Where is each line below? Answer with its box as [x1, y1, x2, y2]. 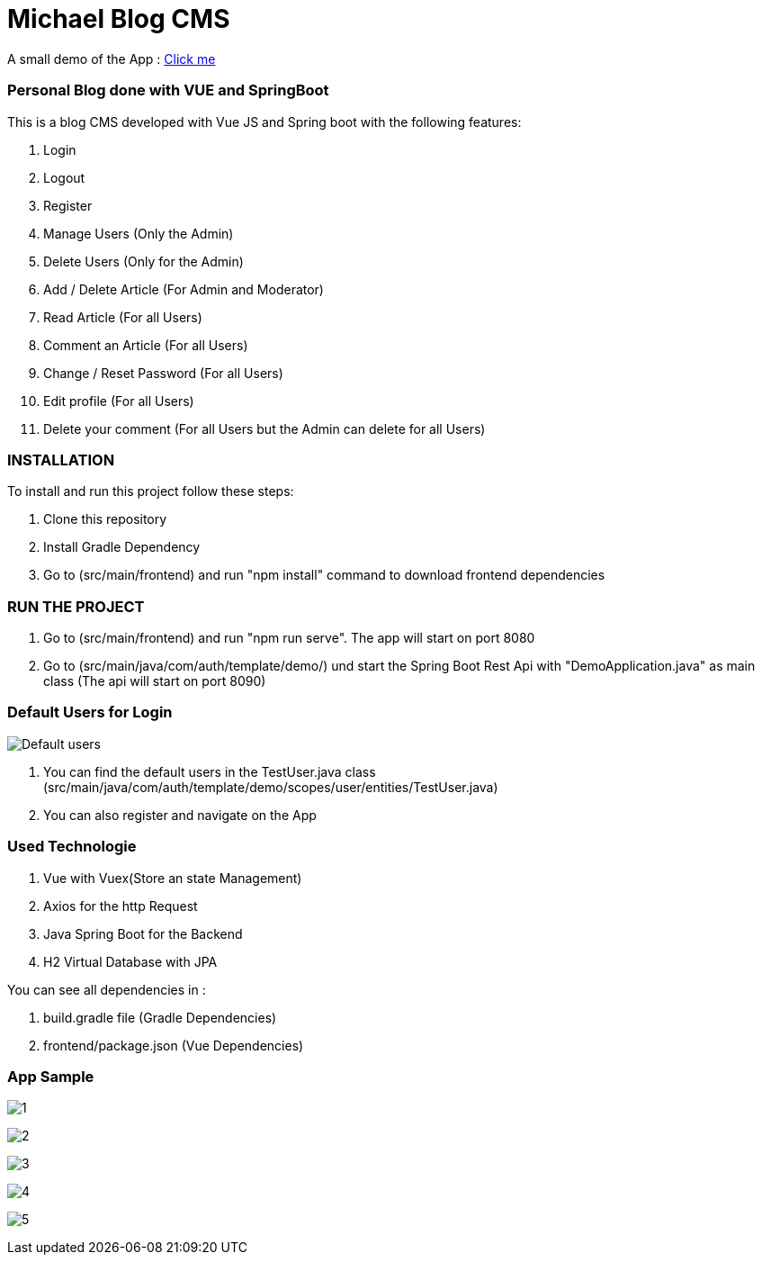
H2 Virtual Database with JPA [43, 953, 218, 969]
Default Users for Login [7, 703, 173, 722]
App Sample [7, 1067, 94, 1086]
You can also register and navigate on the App [43, 807, 317, 823]
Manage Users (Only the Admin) [43, 225, 234, 241]
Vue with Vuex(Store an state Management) [43, 870, 302, 886]
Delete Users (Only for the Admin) [43, 253, 244, 269]
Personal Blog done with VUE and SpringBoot [7, 81, 329, 100]
